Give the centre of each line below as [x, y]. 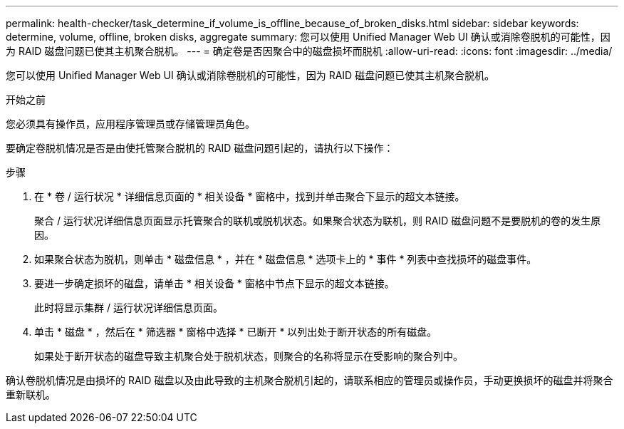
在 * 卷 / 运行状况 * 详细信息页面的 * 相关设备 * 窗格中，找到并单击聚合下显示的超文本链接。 [250, 196]
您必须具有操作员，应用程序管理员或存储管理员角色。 [130, 124]
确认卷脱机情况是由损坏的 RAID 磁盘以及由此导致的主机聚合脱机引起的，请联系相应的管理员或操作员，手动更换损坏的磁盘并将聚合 [310, 380]
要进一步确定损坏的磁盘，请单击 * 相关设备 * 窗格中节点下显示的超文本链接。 [214, 283]
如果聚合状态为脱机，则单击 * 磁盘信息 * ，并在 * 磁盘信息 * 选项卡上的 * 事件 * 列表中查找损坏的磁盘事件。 [286, 259]
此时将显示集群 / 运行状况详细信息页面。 [129, 307]
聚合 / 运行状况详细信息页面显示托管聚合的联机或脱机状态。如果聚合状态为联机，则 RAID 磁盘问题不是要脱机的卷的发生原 [318, 221]
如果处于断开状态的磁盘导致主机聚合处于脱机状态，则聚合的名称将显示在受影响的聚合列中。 [249, 356]
